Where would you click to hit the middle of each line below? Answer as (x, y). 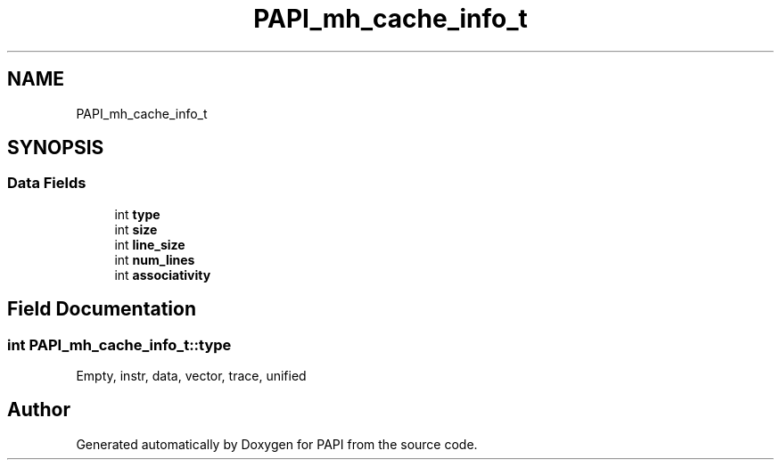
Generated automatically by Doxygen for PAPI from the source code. (277, 444)
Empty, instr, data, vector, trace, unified (191, 376)
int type (137, 214)
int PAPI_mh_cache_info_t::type (119, 344)
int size (136, 229)
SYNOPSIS (56, 148)
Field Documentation (102, 309)
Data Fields (47, 183)
